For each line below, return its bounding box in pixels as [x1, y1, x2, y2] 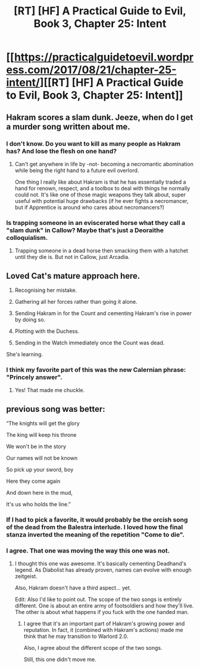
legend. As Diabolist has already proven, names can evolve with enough [14, 566, 192, 574]
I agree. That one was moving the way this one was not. [6, 546, 170, 554]
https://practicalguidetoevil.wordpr [14, 51, 194, 64]
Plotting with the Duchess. [14, 327, 80, 335]
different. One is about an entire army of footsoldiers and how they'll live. [14, 602, 194, 609]
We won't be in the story [6, 443, 67, 450]
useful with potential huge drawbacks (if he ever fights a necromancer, [14, 197, 189, 204]
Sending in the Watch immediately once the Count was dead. [14, 339, 165, 346]
